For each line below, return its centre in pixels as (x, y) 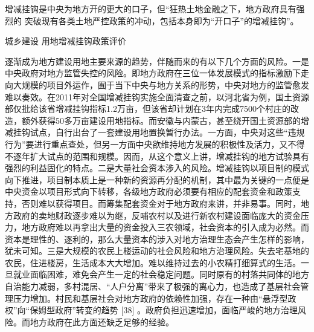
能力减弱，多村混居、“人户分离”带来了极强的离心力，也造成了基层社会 (161, 286)
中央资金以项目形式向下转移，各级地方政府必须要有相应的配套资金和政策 (149, 191)
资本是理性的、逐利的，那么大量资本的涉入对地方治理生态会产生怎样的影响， (157, 239)
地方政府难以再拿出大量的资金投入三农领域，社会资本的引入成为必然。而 (165, 227)
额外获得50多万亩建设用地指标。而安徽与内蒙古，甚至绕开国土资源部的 (161, 120)
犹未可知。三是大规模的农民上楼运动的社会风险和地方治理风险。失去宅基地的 (157, 251)
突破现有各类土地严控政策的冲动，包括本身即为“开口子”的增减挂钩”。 (162, 20)
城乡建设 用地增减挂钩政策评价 (66, 41)
